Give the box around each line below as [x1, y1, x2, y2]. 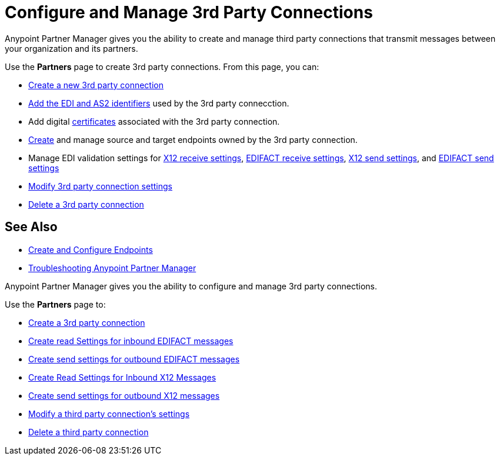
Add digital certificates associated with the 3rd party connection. [28, 116, 280, 126]
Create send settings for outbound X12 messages [28, 390, 220, 401]
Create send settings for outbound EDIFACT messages [28, 354, 240, 364]
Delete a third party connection [28, 426, 149, 437]
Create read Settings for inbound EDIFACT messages [28, 335, 234, 346]
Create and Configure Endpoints [28, 244, 153, 255]
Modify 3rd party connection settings [28, 181, 172, 191]
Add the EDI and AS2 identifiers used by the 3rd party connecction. [28, 98, 289, 108]
